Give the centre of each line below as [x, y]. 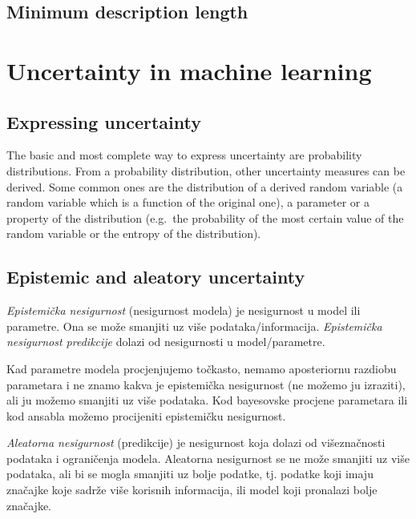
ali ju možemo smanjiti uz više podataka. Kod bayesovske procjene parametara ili [207, 400]
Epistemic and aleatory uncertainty [156, 277]
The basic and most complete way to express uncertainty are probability [184, 155]
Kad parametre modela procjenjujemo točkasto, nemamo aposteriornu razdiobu [202, 368]
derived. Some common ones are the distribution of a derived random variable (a [205, 186]
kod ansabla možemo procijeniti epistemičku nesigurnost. [146, 415]
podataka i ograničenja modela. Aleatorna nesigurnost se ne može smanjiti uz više [208, 458]
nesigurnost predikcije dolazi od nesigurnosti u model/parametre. [166, 342]
